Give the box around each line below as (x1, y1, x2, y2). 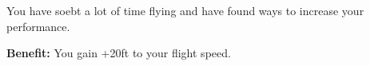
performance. (6, 17, 70, 34)
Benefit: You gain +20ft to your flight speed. (6, 45, 231, 61)
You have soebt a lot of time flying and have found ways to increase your (6, 2, 364, 18)
